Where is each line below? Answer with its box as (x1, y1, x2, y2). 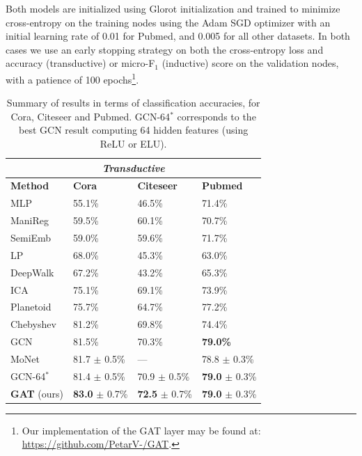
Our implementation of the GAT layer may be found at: (22, 423, 261, 437)
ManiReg (10, 213, 49, 228)
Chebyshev (10, 317, 56, 331)
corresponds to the (177, 109, 256, 123)
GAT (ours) (10, 386, 64, 400)
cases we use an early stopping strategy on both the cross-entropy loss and (6, 42, 324, 56)
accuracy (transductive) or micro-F (6, 56, 155, 70)
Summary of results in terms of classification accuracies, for (6, 95, 260, 110)
